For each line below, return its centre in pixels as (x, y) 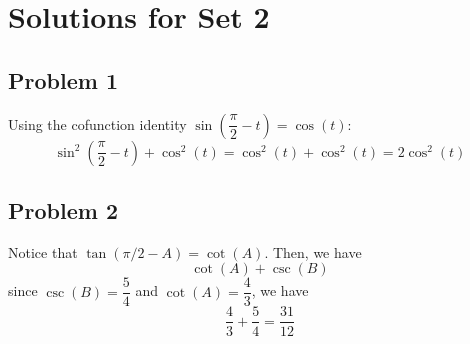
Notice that (43, 251)
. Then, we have (313, 251)
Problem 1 (63, 79)
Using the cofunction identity (97, 123)
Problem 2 (63, 209)
